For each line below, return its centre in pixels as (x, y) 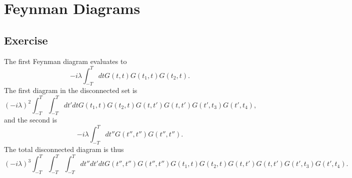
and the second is (30, 120)
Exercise (26, 40)
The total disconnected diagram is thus (64, 149)
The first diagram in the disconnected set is (71, 90)
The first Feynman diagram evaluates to (65, 61)
